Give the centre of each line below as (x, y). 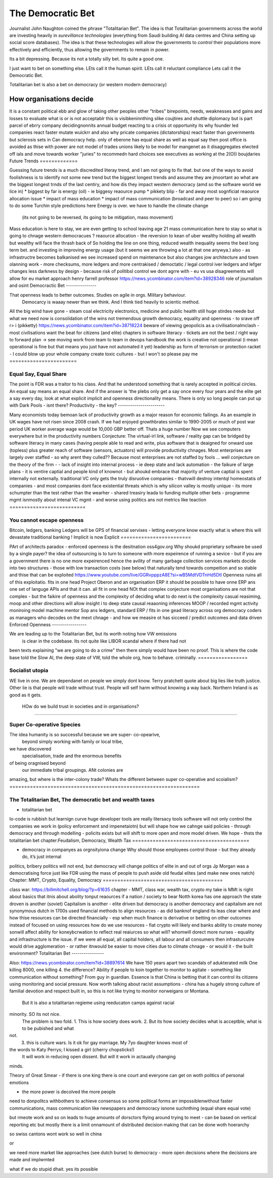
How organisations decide (51, 99)
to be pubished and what (48, 1028)
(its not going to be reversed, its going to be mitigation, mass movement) (98, 217)
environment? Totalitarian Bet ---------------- (57, 953)
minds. (16, 1066)
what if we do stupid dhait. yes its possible (54, 1169)
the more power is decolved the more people (69, 1092)
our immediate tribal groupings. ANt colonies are (73, 770)
